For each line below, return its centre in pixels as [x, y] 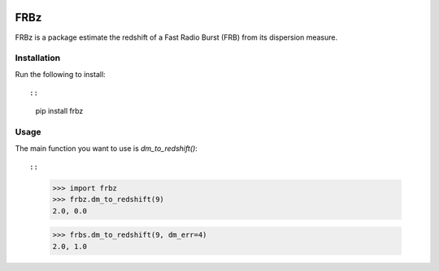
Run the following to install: [60, 74]
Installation [38, 58]
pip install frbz [59, 111]
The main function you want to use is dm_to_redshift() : [106, 148]
